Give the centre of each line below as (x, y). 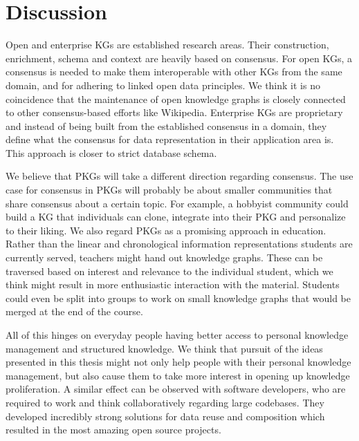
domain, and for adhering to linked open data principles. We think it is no (163, 85)
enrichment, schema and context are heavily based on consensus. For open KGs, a (179, 58)
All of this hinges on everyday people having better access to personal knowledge (177, 335)
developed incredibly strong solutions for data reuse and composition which (165, 416)
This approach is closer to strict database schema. (111, 152)
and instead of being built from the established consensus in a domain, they (166, 125)
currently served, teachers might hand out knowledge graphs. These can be (164, 257)
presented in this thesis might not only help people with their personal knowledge (178, 362)
